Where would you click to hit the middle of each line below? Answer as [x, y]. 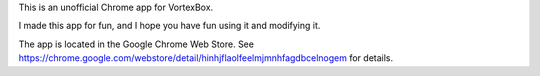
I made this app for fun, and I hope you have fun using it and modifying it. [169, 26]
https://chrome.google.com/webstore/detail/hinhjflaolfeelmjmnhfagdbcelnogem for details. [206, 58]
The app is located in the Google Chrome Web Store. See [136, 44]
